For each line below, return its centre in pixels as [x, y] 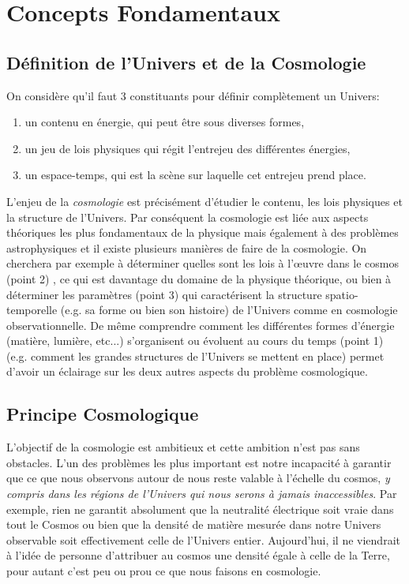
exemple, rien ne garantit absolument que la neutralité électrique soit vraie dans [200, 509]
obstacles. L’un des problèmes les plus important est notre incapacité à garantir [199, 462]
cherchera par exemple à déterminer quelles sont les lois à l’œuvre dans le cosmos [203, 263]
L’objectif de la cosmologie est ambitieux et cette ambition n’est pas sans [183, 447]
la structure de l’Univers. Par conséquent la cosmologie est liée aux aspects [188, 217]
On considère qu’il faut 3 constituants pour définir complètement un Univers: [193, 95]
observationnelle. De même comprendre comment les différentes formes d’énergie [201, 325]
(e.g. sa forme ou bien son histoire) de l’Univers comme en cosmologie [229, 310]
